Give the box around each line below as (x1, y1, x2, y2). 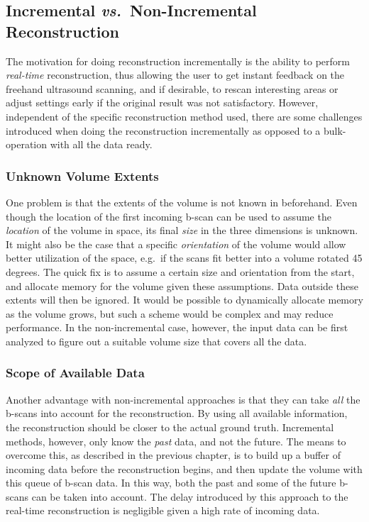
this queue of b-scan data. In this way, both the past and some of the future (6, 475, 336, 490)
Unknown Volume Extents (6, 167, 159, 184)
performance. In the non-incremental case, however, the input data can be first (6, 320, 348, 335)
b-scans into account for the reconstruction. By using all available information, (6, 406, 348, 421)
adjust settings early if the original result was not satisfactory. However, (6, 95, 319, 110)
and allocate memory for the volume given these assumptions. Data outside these (6, 278, 358, 293)
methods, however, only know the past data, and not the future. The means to (6, 433, 346, 448)
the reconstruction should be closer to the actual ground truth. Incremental (6, 419, 334, 434)
